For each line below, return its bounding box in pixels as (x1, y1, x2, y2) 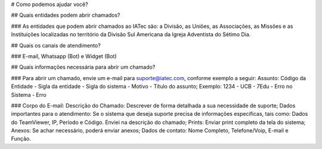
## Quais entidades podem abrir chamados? (11, 12, 120, 19)
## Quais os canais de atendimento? (11, 42, 101, 49)
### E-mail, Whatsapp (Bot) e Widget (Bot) (11, 52, 117, 59)
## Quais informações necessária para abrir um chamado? (11, 64, 156, 71)
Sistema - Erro (11, 91, 47, 98)
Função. (11, 135, 31, 142)
